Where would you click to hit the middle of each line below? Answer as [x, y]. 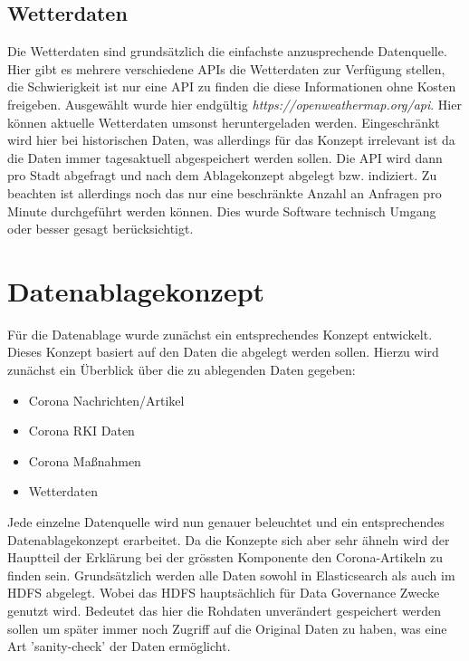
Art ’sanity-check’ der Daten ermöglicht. [119, 646]
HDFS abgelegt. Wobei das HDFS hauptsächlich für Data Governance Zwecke [224, 593]
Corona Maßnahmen [85, 460]
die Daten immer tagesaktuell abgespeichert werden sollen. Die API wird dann [225, 157]
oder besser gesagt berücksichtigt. [100, 229]
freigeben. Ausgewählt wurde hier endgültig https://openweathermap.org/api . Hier [234, 104]
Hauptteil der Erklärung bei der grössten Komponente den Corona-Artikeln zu [225, 557]
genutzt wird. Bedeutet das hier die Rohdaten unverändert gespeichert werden [225, 610]
